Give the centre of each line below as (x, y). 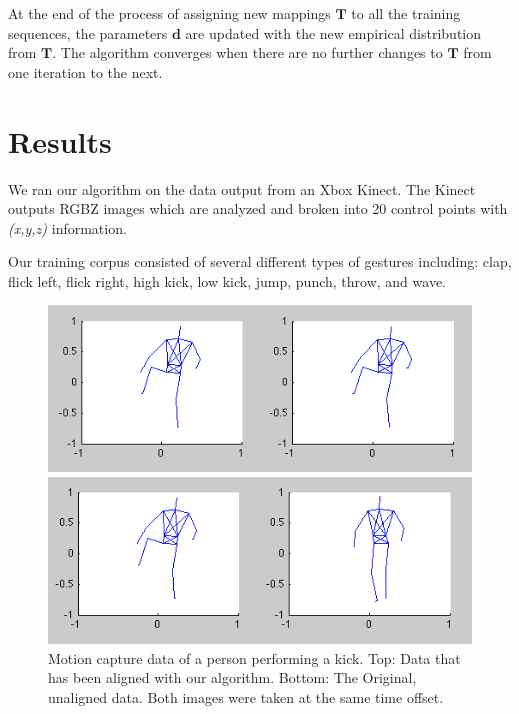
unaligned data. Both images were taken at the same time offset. (246, 696)
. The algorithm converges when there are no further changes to (247, 52)
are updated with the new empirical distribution (333, 32)
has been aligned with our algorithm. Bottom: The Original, (232, 677)
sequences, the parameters (88, 32)
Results (60, 140)
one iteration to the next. (85, 71)
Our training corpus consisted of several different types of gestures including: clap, (260, 261)
